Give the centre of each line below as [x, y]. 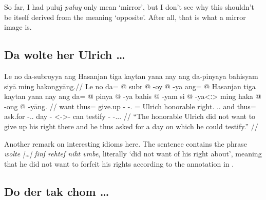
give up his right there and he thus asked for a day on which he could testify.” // [131, 126]
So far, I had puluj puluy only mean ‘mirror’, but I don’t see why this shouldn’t [129, 7]
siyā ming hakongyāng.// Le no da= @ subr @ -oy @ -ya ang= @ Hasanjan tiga [130, 86]
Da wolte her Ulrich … [65, 55]
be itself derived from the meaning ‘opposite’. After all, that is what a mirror [125, 17]
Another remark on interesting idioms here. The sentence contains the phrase [126, 143]
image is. [18, 27]
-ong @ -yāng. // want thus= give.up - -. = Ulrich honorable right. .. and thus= [130, 106]
